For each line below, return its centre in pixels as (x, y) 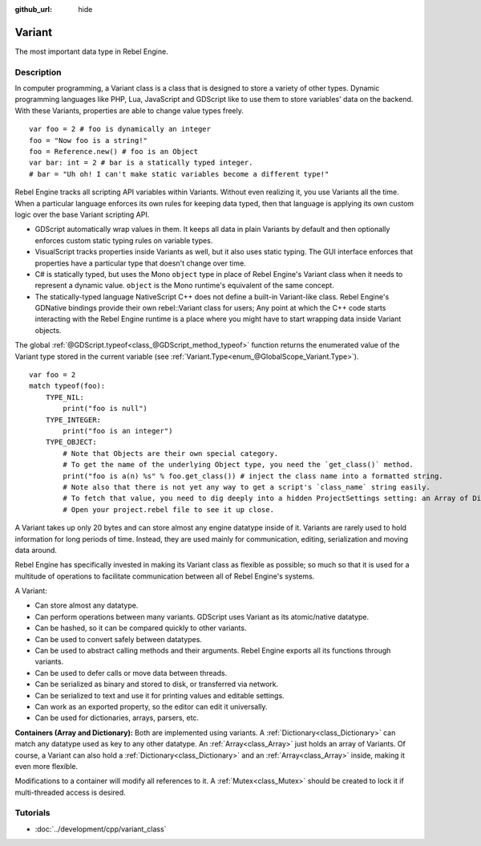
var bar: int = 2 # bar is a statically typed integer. (141, 163)
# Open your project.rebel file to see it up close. (168, 509)
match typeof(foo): (67, 386)
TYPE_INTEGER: (73, 420)
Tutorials (33, 813)
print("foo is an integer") (118, 431)
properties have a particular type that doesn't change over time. (140, 263)
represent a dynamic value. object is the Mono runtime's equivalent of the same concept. (184, 286)
